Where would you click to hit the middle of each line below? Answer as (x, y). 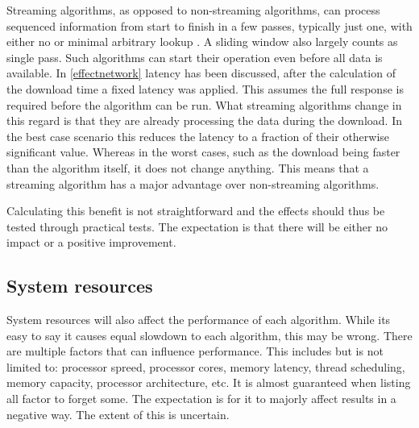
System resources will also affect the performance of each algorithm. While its (199, 320)
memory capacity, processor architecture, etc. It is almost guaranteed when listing (209, 382)
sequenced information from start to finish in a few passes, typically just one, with (209, 25)
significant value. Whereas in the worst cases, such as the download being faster (203, 152)
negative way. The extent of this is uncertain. (118, 414)
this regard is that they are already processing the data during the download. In (204, 121)
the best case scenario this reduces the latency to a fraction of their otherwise (198, 136)
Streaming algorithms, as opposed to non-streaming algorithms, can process (193, 10)
